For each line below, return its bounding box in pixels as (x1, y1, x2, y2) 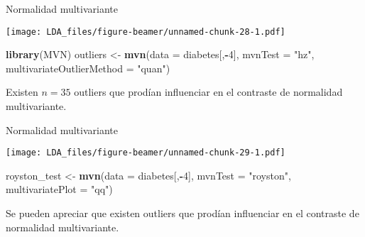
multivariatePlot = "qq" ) (6, 182, 113, 197)
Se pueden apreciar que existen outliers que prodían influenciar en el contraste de (6, 206, 359, 221)
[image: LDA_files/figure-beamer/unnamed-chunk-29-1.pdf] (6, 148, 285, 158)
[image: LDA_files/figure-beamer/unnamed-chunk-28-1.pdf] (6, 26, 285, 37)
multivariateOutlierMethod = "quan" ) (6, 60, 170, 75)
